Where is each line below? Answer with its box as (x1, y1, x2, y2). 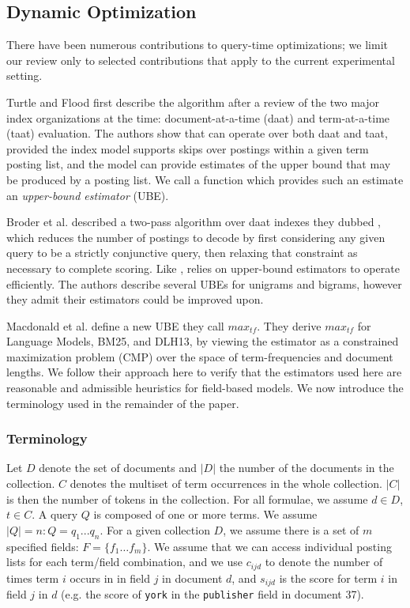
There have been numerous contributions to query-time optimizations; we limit (6, 36, 388, 53)
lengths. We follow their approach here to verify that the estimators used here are (6, 364, 402, 380)
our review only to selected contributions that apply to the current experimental (6, 51, 395, 68)
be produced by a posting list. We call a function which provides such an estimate (6, 171, 404, 187)
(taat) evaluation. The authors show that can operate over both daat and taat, (6, 125, 388, 142)
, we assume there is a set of (223, 521, 359, 538)
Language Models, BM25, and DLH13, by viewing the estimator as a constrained (6, 333, 399, 349)
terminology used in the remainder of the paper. (6, 395, 239, 411)
